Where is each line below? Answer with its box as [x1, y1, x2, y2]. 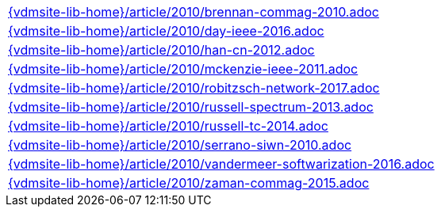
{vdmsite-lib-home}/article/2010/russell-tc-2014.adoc [8, 118, 328, 134]
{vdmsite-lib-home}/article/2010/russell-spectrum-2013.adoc [8, 99, 374, 115]
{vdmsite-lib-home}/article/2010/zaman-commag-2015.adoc [8, 175, 370, 191]
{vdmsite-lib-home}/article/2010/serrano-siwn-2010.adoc [8, 137, 352, 153]
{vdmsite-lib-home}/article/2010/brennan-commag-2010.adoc [8, 4, 379, 20]
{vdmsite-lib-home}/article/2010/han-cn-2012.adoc [8, 42, 315, 58]
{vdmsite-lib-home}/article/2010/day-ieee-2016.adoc [8, 23, 324, 39]
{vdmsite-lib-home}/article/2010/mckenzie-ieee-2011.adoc [8, 61, 359, 77]
